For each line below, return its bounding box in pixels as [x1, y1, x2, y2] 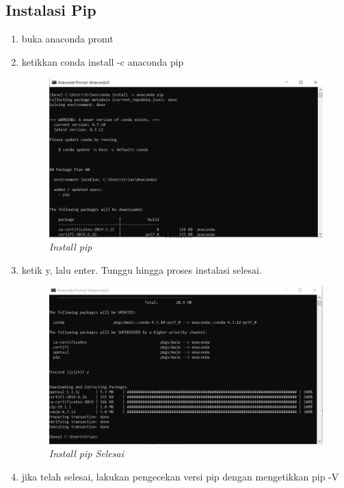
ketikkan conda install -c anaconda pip [21, 54, 184, 68]
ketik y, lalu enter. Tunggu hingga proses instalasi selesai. [21, 262, 262, 277]
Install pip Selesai [49, 446, 124, 461]
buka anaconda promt [21, 31, 114, 46]
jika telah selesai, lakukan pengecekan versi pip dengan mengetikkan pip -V [21, 470, 339, 484]
